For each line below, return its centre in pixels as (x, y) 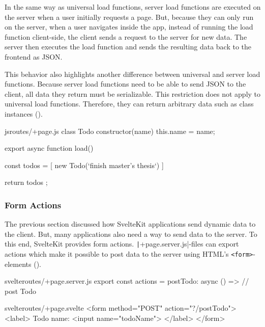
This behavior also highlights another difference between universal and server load (132, 74)
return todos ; (26, 182)
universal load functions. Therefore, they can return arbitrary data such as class (129, 104)
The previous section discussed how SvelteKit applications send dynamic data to (130, 224)
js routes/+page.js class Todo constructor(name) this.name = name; (110, 131)
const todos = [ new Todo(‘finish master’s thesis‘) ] (84, 165)
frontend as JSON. (34, 56)
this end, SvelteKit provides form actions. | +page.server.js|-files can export (122, 244)
